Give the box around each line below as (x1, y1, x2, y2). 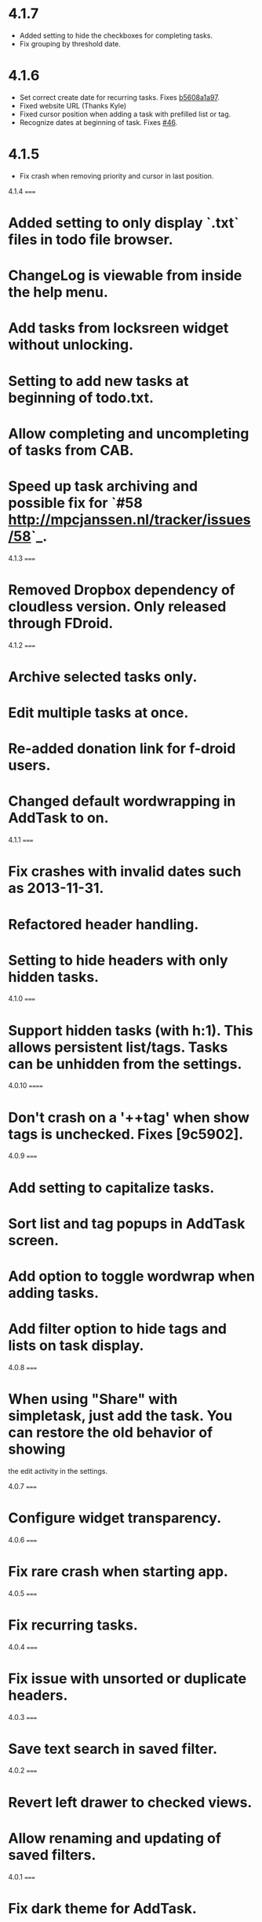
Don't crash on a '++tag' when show (8, 1108, 249, 1126)
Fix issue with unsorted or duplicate (8, 1670, 247, 1687)
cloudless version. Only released (8, 597, 227, 616)
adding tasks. (8, 1284, 100, 1302)
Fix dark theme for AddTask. (8, 1899, 198, 1917)
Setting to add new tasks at (8, 372, 190, 390)
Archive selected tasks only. (8, 667, 198, 685)
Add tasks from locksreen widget (8, 319, 229, 337)
